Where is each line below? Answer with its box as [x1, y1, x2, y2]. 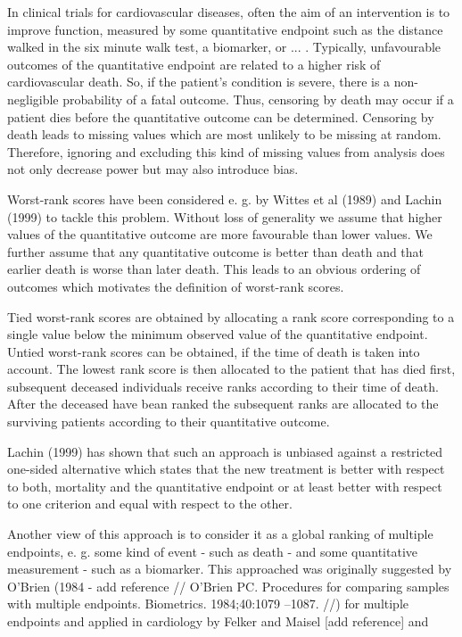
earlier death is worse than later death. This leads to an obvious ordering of [7, 260, 421, 278]
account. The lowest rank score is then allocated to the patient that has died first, [7, 360, 456, 378]
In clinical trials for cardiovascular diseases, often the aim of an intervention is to [7, 3, 450, 21]
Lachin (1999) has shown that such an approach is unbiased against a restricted [7, 442, 443, 460]
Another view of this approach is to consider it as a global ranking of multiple [7, 525, 433, 543]
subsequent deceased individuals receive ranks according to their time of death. [7, 376, 439, 395]
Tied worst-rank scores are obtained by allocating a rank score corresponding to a [7, 307, 455, 326]
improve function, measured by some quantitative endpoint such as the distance [7, 20, 443, 38]
